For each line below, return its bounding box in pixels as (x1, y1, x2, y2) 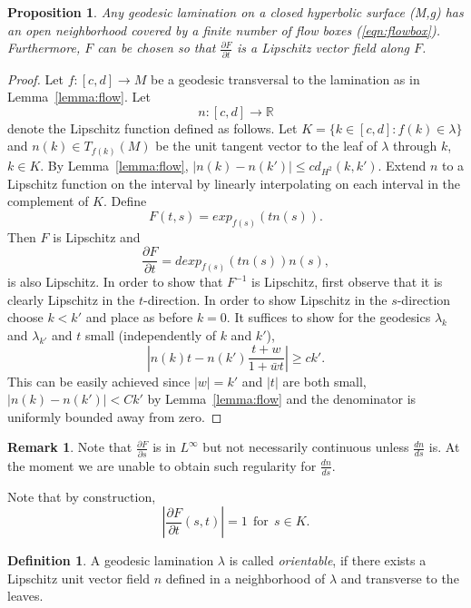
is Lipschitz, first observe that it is (251, 272, 443, 291)
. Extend (378, 155, 427, 174)
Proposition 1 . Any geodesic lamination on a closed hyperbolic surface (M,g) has (7, 3, 464, 21)
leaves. (7, 586, 44, 605)
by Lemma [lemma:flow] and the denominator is (147, 389, 417, 408)
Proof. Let (7, 69, 64, 88)
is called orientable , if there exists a (229, 551, 427, 570)
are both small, (282, 371, 367, 390)
